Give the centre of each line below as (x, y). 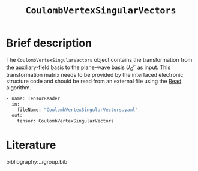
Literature (31, 145)
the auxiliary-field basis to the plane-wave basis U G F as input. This (88, 67)
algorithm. (19, 88)
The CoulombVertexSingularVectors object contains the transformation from (99, 59)
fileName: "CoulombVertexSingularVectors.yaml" (77, 110)
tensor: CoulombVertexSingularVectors (65, 121)
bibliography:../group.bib (37, 161)
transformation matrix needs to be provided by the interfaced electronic (95, 75)
